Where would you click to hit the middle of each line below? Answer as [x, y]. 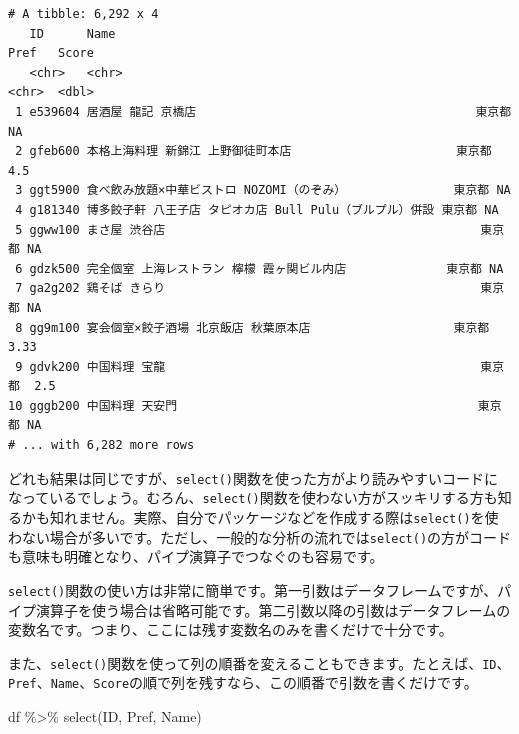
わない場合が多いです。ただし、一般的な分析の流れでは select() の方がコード [260, 536]
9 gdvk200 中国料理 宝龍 [90, 366]
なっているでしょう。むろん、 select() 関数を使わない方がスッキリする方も [253, 497]
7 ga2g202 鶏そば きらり [90, 288]
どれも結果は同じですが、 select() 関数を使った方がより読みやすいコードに [253, 477]
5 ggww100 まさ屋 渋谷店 [90, 229]
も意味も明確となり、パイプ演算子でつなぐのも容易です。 [196, 556]
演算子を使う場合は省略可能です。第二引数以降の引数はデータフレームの [273, 609]
